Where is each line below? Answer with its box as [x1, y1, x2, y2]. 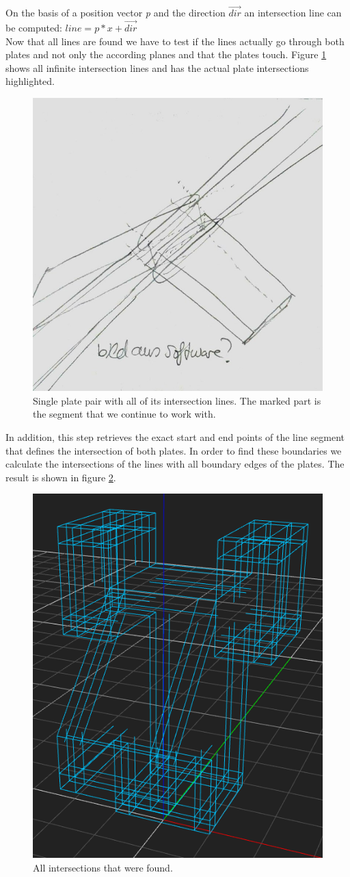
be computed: [5, 21, 62, 35]
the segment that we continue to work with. [33, 407, 216, 421]
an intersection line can [244, 5, 342, 20]
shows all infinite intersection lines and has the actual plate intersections [5, 60, 309, 75]
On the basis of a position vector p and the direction [5, 5, 226, 20]
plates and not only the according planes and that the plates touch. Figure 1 [5, 47, 327, 62]
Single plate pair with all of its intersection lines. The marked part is [33, 393, 321, 407]
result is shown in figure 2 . [5, 470, 116, 484]
